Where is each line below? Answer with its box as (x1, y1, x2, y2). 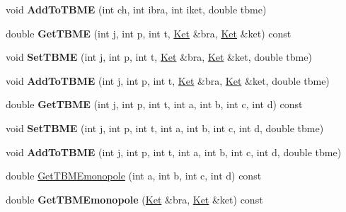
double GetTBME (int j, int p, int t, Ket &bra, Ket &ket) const (6, 25, 292, 40)
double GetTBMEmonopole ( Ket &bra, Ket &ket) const (6, 192, 263, 206)
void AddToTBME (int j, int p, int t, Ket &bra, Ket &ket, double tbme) (6, 73, 330, 88)
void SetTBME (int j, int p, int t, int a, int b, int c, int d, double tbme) (6, 120, 324, 135)
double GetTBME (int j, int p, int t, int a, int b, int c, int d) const (6, 97, 303, 112)
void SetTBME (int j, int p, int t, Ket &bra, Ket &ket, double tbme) (6, 49, 312, 64)
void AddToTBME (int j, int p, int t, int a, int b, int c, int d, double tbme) (6, 144, 342, 159)
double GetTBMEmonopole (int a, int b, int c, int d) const (6, 168, 262, 183)
